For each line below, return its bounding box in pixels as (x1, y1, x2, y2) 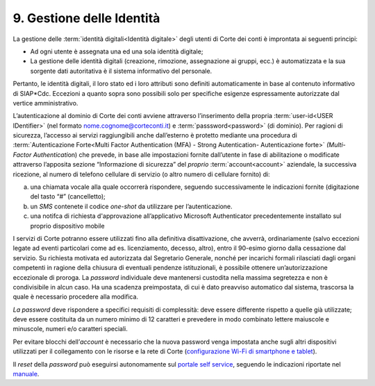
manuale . (12, 370, 40, 378)
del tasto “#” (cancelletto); (30, 192, 106, 201)
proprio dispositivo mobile (30, 221, 105, 230)
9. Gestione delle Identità (12, 10, 160, 26)
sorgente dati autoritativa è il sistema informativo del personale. (30, 67, 212, 75)
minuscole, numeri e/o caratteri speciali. (12, 325, 128, 333)
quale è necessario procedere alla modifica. (12, 292, 139, 301)
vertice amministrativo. (12, 99, 78, 107)
